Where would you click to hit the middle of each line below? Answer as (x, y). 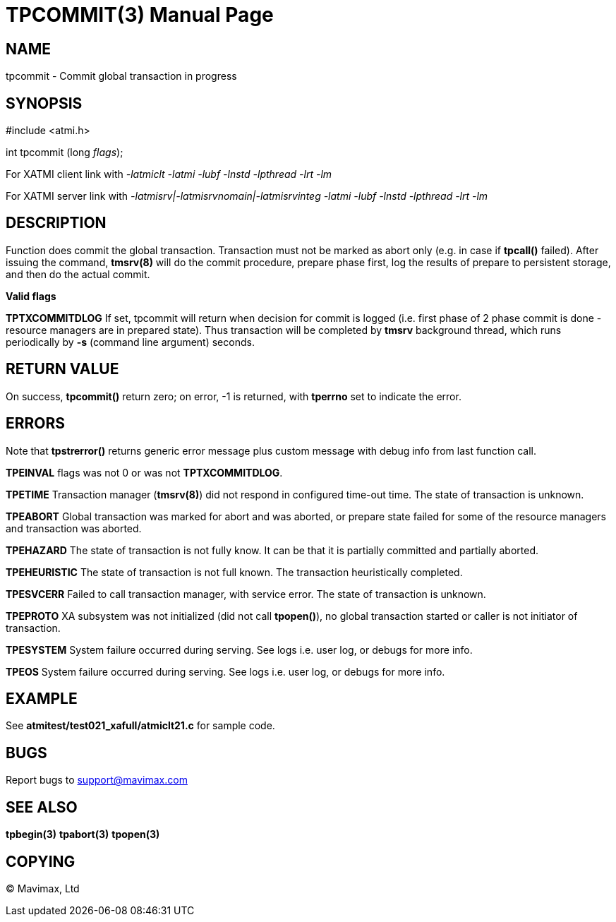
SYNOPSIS (44, 103)
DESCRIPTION (56, 223)
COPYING (41, 861)
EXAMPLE (42, 698)
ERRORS (36, 424)
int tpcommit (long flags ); (65, 152)
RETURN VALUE (62, 369)
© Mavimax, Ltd (43, 888)
